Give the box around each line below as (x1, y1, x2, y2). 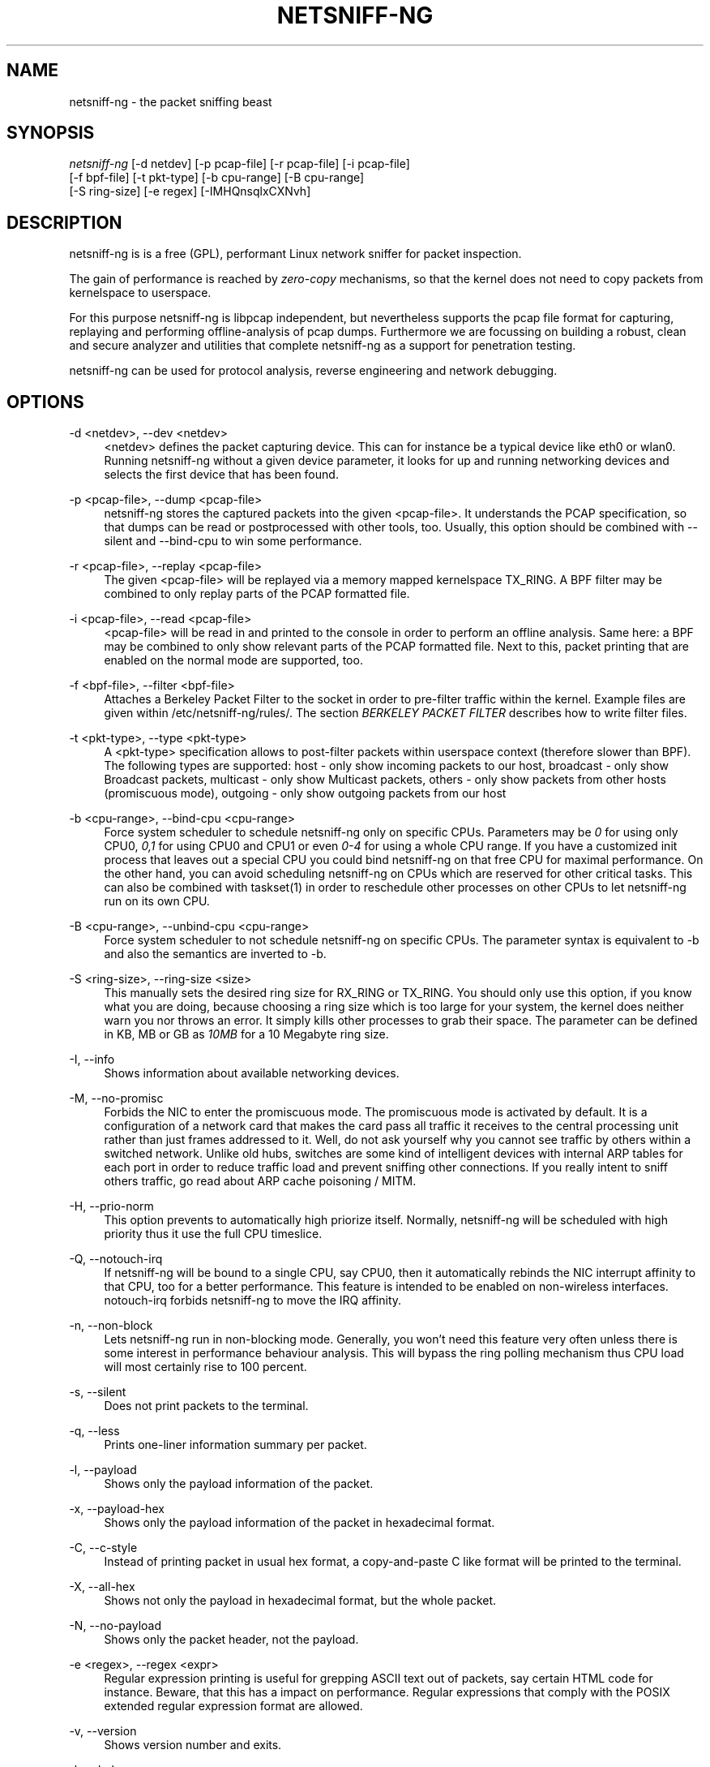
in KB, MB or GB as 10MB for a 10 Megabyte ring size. (104, 1027, 389, 1042)
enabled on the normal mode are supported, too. (104, 653, 363, 668)
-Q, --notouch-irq (69, 1252, 163, 1266)
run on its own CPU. (104, 894, 210, 909)
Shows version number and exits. (104, 1738, 282, 1752)
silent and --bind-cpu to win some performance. (104, 534, 362, 548)
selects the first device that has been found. (104, 467, 339, 482)
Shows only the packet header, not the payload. (104, 1632, 359, 1647)
